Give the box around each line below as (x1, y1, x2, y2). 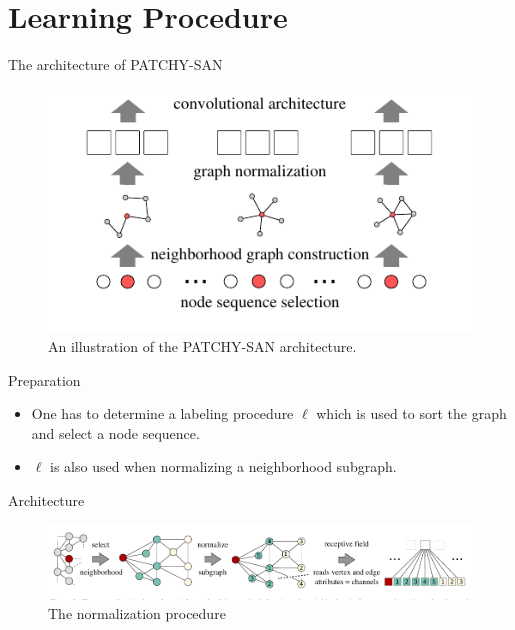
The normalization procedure (48, 603, 226, 624)
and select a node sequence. (31, 422, 200, 443)
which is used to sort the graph (316, 403, 507, 424)
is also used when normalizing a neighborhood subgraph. (50, 456, 397, 477)
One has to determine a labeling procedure (31, 403, 294, 424)
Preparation (8, 369, 81, 390)
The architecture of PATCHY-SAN (8, 54, 223, 75)
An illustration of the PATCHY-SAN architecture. (48, 336, 357, 357)
